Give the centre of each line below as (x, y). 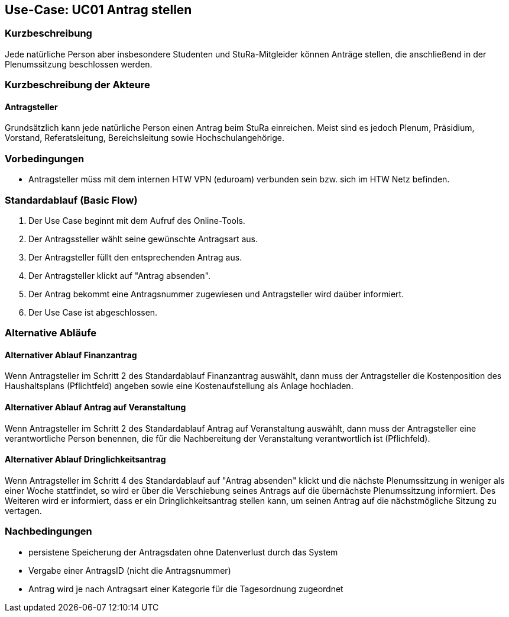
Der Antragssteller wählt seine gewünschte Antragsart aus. (143, 239)
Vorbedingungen (45, 158)
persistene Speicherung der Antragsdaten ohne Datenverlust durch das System (183, 552)
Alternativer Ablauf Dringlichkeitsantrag (85, 459)
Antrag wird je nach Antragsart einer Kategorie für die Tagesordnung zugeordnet (186, 589)
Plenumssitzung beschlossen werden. (79, 64)
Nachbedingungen (48, 531)
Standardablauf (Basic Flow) (71, 200)
